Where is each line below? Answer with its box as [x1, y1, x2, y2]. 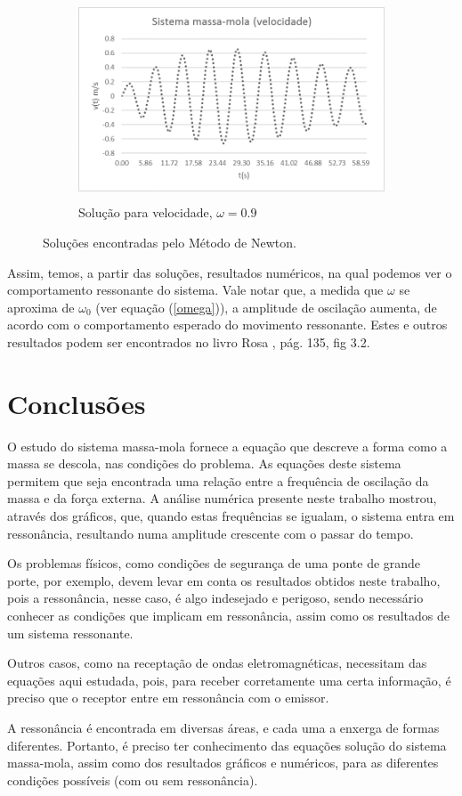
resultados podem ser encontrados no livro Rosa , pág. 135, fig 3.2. [7, 332, 370, 351]
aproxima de [7, 297, 75, 316]
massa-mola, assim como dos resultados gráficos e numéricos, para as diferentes [7, 753, 439, 772]
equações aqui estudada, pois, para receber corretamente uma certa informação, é [7, 670, 451, 689]
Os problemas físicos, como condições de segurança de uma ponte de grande [7, 554, 421, 573]
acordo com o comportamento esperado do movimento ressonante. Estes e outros [7, 315, 448, 334]
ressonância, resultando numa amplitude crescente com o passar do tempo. [7, 524, 414, 542]
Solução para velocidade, [78, 203, 213, 222]
